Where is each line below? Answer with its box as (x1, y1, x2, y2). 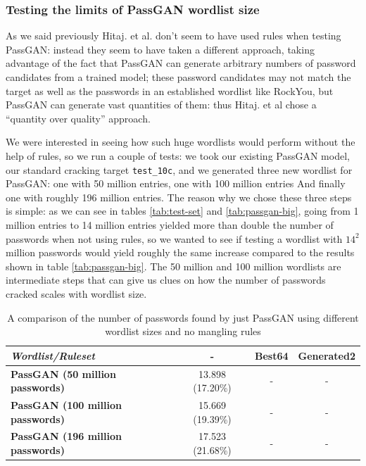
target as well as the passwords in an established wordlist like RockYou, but (6, 83, 334, 98)
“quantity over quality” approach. (6, 111, 151, 125)
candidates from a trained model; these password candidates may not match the (6, 70, 351, 84)
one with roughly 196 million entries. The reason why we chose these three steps (6, 189, 352, 204)
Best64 (254, 348, 289, 363)
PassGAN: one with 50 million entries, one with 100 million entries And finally (6, 176, 346, 191)
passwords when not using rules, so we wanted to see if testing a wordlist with (6, 231, 343, 246)
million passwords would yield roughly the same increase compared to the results (6, 245, 355, 260)
